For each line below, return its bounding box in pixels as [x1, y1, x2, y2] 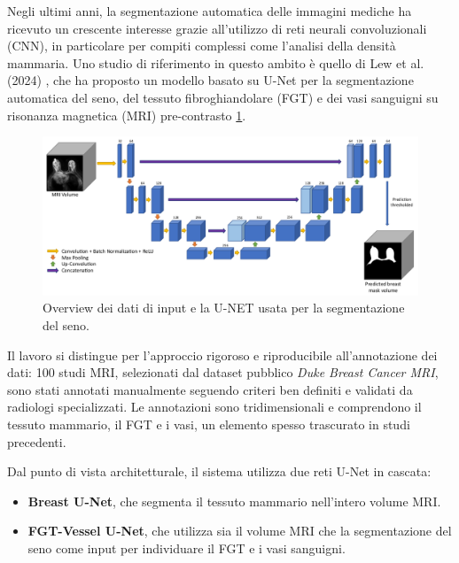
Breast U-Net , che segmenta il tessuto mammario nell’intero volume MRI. [27, 491, 441, 510]
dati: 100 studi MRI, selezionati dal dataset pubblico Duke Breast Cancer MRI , [7, 363, 439, 382]
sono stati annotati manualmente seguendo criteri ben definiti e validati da [7, 380, 413, 398]
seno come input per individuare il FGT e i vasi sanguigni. [27, 538, 346, 557]
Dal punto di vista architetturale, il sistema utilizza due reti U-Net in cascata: [7, 462, 432, 481]
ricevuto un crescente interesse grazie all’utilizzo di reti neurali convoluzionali [7, 19, 427, 37]
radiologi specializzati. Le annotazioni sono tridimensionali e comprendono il [7, 397, 422, 416]
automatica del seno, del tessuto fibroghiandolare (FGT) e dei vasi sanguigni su [7, 88, 439, 106]
